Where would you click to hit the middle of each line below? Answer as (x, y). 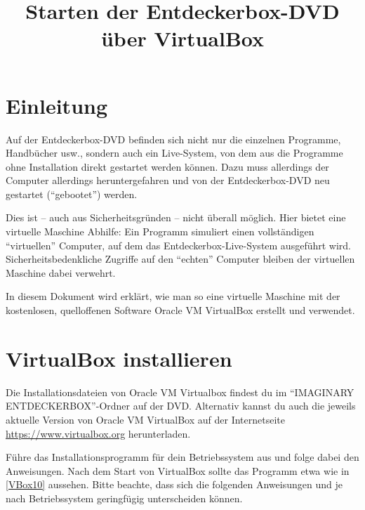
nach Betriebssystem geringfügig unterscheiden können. (124, 498)
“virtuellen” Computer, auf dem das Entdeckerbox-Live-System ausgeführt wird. (178, 245)
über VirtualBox (182, 38)
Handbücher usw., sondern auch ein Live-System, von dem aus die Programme (174, 153)
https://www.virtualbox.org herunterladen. (98, 433)
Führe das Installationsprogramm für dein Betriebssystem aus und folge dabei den (182, 457)
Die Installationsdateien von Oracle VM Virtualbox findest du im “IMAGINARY (180, 392)
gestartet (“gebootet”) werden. (72, 194)
